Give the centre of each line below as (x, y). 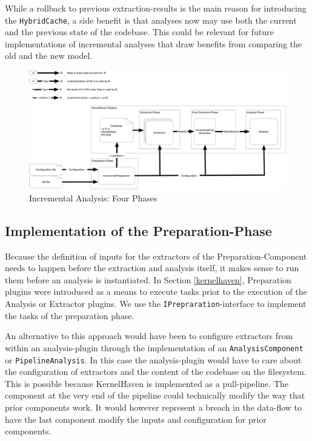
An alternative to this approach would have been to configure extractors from (149, 336)
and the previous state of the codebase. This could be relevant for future (139, 32)
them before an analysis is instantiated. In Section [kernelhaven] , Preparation (148, 279)
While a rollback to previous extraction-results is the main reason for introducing (156, 8)
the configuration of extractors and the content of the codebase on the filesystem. (156, 372)
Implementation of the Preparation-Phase (138, 230)
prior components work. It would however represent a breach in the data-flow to (154, 407)
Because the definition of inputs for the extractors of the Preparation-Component (156, 256)
